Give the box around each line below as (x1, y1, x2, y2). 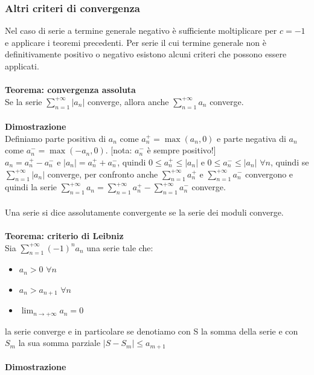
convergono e (245, 167, 293, 180)
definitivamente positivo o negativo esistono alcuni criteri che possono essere (5, 48, 287, 60)
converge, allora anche (87, 95, 169, 107)
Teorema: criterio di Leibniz (5, 229, 124, 242)
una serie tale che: (86, 241, 153, 254)
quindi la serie (5, 181, 57, 193)
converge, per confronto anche (47, 167, 158, 180)
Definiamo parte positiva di (5, 132, 106, 144)
